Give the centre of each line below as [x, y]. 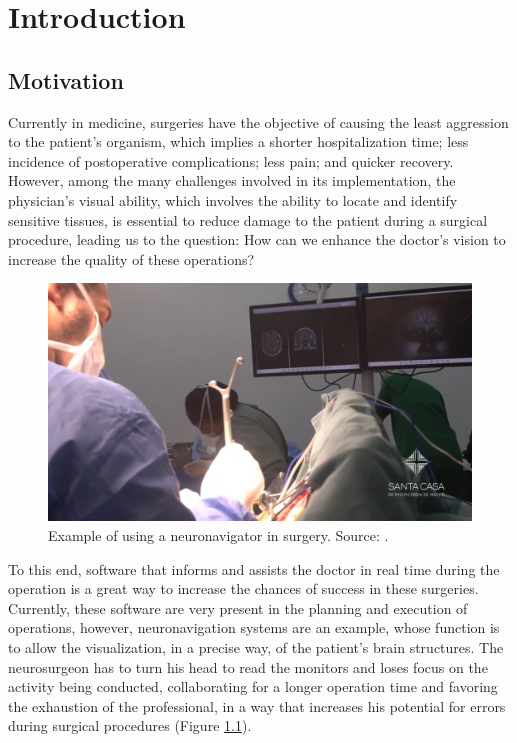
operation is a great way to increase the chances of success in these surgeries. [243, 588]
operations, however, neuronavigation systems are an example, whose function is [254, 627]
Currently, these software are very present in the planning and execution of [238, 607]
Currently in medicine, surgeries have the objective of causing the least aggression [258, 121]
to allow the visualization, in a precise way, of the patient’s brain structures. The [256, 646]
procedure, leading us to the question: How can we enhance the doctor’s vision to [257, 239]
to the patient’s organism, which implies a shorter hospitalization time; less [238, 141]
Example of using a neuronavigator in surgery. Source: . [218, 535]
